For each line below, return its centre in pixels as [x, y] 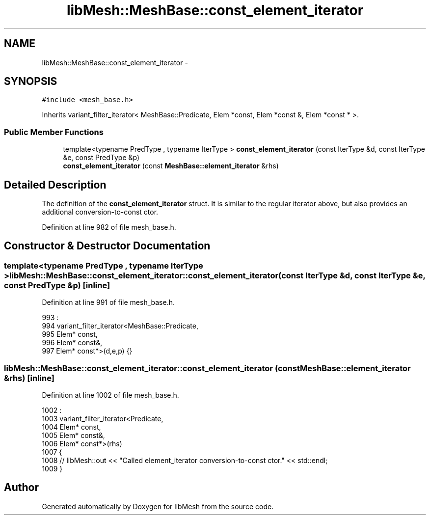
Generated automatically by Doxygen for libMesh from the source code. [158, 506]
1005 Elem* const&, [73, 435]
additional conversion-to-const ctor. [100, 212]
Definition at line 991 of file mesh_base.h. [108, 302]
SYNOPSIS [31, 82]
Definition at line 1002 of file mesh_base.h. [110, 395]
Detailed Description [55, 185]
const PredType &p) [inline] [57, 285]
